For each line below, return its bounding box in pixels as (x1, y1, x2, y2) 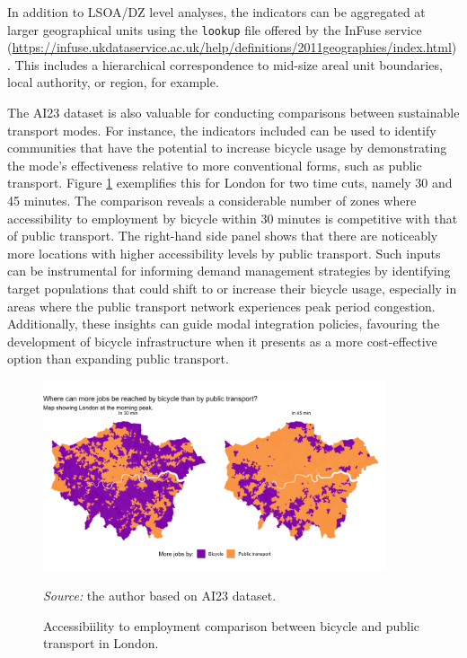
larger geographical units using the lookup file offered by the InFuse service (7, 20, 422, 39)
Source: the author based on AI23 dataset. (43, 586, 277, 605)
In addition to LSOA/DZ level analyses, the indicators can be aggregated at (7, 3, 426, 21)
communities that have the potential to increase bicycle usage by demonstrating (7, 138, 447, 157)
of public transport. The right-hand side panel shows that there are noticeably (7, 226, 438, 245)
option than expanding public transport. (7, 349, 229, 368)
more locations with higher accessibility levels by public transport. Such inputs (7, 243, 441, 262)
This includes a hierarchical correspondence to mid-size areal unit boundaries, (14, 55, 443, 74)
